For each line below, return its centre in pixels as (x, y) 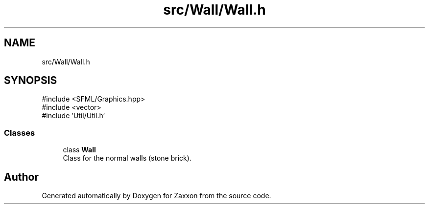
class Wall (79, 150)
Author (21, 177)
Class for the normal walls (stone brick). (127, 158)
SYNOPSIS (31, 81)
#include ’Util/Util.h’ (73, 116)
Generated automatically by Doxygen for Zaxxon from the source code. (156, 196)
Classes (20, 133)
